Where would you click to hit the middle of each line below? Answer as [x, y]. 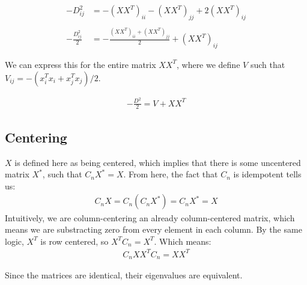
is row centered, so [74, 241]
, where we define [208, 64]
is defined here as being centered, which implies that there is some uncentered [158, 162]
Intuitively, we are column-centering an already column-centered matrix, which [150, 217]
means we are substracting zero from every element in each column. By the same [153, 229]
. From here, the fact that [171, 174]
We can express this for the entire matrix [81, 64]
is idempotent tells [267, 174]
